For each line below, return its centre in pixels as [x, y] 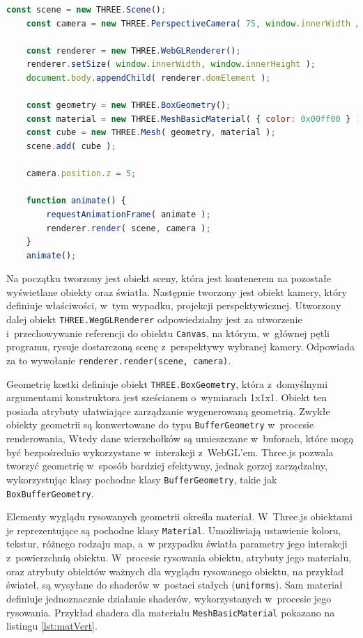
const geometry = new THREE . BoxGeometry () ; [129, 106]
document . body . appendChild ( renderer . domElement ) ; [148, 78]
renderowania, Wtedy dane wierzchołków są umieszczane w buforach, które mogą [180, 438]
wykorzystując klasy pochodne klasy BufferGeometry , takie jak [142, 479]
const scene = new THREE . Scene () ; [86, 10]
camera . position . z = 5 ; [81, 174]
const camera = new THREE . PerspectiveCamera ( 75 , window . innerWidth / [193, 23]
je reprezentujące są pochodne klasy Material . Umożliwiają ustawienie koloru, [174, 530]
